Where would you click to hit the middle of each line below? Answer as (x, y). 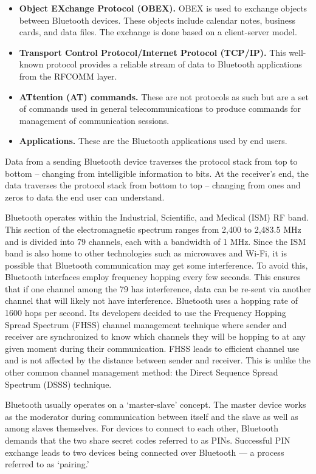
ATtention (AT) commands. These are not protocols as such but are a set (164, 96)
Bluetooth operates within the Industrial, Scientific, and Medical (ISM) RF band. (157, 217)
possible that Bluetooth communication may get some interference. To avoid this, (156, 265)
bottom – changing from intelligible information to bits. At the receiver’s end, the (157, 173)
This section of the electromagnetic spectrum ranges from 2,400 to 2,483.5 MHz (153, 229)
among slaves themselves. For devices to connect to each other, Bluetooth (142, 428)
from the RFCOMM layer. (68, 76)
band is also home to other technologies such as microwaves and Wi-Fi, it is (146, 253)
